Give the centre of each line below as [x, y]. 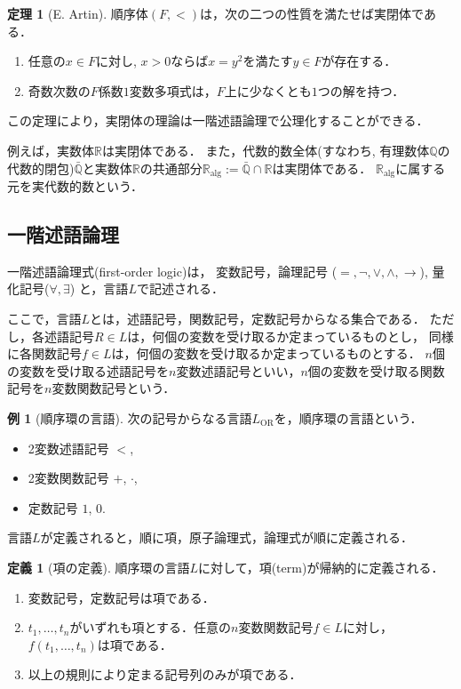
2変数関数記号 [68, 478]
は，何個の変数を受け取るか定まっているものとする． [266, 353]
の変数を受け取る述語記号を [88, 370]
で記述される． [180, 288]
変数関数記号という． [114, 388]
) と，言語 [99, 288]
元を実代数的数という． [75, 186]
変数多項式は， [173, 90]
